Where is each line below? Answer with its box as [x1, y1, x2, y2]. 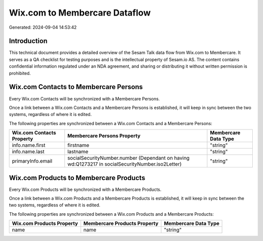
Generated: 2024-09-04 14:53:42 [9, 24, 77, 30]
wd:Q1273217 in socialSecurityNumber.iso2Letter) [67, 161, 182, 167]
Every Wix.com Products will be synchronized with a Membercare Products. [9, 186, 162, 192]
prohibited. [9, 70, 31, 76]
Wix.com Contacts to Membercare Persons [9, 83, 143, 91]
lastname [67, 148, 89, 155]
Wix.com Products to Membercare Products [9, 173, 146, 182]
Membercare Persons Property [67, 132, 141, 139]
